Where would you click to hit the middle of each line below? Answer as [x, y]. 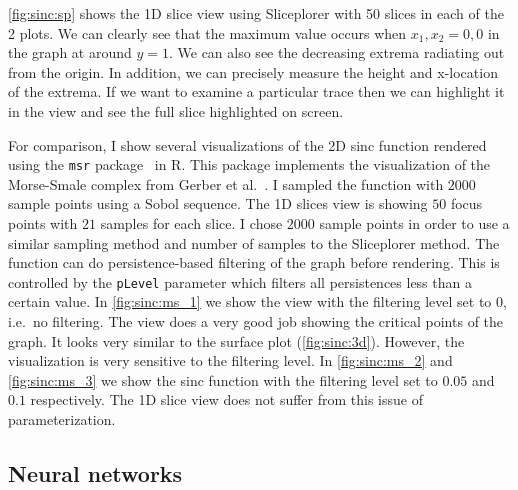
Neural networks [95, 472]
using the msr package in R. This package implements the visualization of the [249, 164]
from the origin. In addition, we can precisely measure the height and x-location [253, 71]
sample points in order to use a [414, 223]
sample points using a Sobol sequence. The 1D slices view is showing [218, 203]
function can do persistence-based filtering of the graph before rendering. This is [254, 262]
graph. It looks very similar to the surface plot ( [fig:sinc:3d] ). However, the [236, 340]
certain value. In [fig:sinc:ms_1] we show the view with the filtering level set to [250, 301]
